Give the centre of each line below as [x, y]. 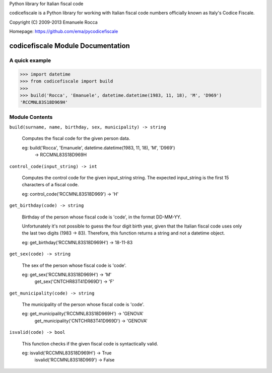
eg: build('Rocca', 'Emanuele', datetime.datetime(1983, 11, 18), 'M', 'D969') [98, 147]
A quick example [30, 60]
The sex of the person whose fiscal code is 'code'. [74, 265]
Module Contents [31, 117]
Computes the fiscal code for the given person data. [76, 138]
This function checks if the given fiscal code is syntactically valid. [90, 344]
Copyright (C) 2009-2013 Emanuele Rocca [53, 22]
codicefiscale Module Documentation [70, 46]
